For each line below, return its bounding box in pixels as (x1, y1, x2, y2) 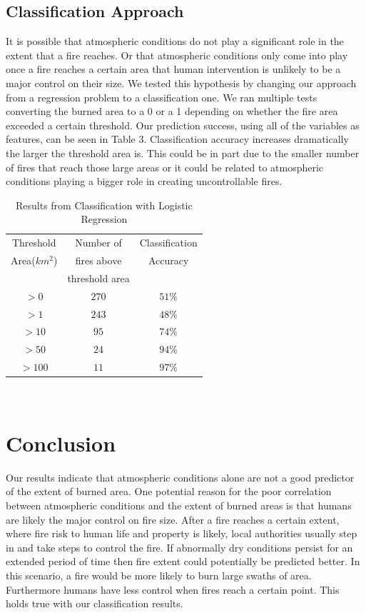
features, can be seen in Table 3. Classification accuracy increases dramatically (6, 131, 349, 146)
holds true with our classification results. (6, 596, 183, 611)
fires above (75, 253, 122, 268)
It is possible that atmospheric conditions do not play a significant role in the (6, 34, 344, 49)
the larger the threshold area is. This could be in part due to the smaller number (6, 145, 360, 160)
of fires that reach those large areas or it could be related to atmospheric (6, 159, 324, 174)
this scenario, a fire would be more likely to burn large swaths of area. (6, 568, 312, 583)
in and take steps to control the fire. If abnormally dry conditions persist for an (6, 539, 353, 554)
